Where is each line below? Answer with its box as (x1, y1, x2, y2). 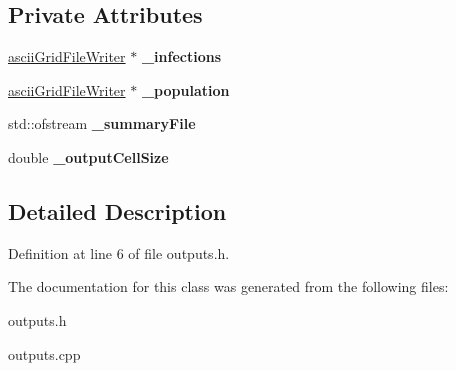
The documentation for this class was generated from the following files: (8, 276, 449, 297)
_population (141, 79, 230, 100)
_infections (141, 46, 222, 67)
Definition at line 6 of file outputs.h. (8, 242, 230, 263)
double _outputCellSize (8, 146, 169, 167)
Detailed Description (8, 195, 227, 226)
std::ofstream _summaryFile (8, 113, 196, 134)
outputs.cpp (8, 343, 81, 364)
